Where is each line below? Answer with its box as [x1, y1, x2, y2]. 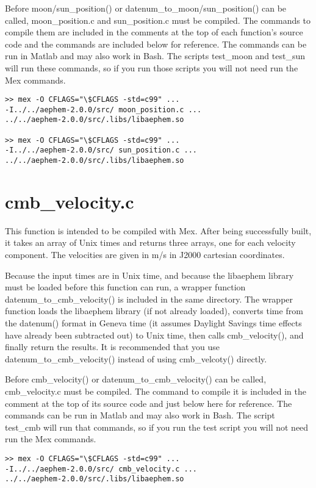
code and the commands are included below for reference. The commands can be [5, 37, 307, 50]
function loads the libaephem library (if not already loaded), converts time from [5, 304, 303, 317]
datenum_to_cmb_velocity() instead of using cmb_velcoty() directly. [5, 352, 267, 365]
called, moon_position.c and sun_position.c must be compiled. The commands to [5, 13, 311, 26]
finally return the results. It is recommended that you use [5, 340, 220, 353]
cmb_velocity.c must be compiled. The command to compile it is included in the [5, 385, 307, 397]
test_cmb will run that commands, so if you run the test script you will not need [5, 420, 309, 433]
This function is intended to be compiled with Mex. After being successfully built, [5, 224, 312, 237]
